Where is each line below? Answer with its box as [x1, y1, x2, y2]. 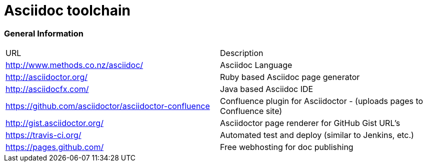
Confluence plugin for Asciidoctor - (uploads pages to [220, 96, 423, 106]
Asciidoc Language [220, 60, 292, 70]
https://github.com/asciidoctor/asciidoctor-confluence [5, 101, 210, 111]
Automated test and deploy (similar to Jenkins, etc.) [220, 130, 414, 140]
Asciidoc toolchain [4, 2, 130, 19]
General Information [4, 28, 84, 38]
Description [220, 48, 263, 58]
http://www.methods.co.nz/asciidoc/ [5, 60, 143, 70]
